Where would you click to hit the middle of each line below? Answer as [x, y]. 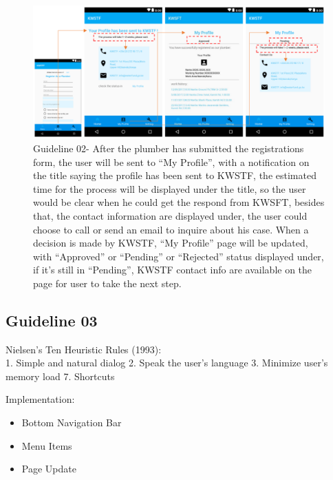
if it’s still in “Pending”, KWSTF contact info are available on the [173, 270]
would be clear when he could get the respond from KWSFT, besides [179, 202]
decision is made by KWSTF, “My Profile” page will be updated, [171, 243]
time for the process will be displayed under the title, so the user [170, 188]
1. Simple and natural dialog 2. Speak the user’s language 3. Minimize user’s [167, 363]
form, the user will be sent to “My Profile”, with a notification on [171, 161]
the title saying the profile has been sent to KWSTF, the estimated [175, 175]
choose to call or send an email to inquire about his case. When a [171, 229]
